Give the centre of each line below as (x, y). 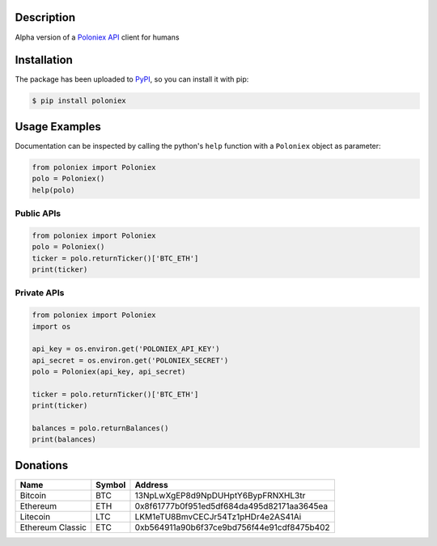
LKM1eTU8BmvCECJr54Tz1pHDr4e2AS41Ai (218, 516)
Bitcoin (33, 495)
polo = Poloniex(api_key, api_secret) (109, 372)
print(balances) (64, 440)
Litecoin (35, 516)
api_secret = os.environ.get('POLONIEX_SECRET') (130, 360)
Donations (42, 465)
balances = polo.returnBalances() (100, 428)
